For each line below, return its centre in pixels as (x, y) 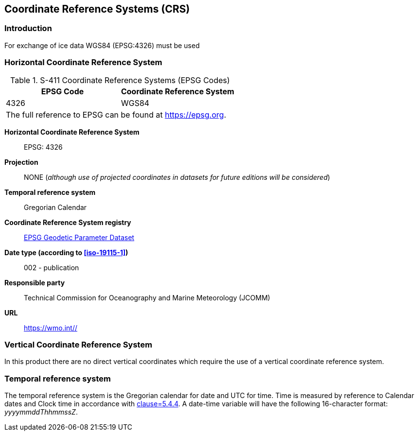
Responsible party (35, 282)
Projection (21, 162)
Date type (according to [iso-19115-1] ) (66, 252)
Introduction (28, 28)
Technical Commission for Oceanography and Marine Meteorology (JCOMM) (147, 297)
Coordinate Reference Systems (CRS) (97, 9)
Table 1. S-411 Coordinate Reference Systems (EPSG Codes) (120, 80)
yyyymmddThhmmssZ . (41, 412)
